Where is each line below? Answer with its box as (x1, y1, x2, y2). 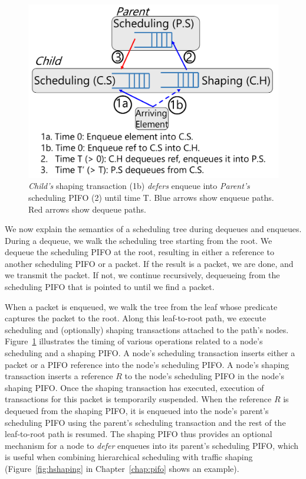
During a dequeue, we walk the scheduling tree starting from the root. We (5, 234, 272, 246)
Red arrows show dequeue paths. (28, 203, 146, 215)
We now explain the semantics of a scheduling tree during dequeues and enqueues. (5, 223, 302, 235)
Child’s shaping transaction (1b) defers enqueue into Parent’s (28, 180, 250, 192)
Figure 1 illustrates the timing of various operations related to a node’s (5, 335, 263, 347)
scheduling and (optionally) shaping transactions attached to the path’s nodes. (5, 323, 289, 335)
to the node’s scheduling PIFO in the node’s (124, 370, 285, 382)
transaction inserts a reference (5, 370, 113, 382)
